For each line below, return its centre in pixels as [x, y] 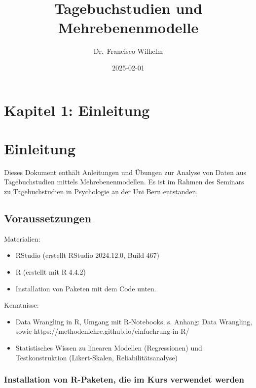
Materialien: [22, 238]
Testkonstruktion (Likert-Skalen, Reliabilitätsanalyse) [97, 357]
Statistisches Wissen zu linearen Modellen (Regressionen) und [109, 347]
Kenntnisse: [21, 305]
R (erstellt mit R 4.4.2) [51, 271]
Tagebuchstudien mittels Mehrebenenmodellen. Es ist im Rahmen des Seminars [124, 182]
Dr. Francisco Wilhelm [128, 51]
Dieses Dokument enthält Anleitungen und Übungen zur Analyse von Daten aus [125, 172]
